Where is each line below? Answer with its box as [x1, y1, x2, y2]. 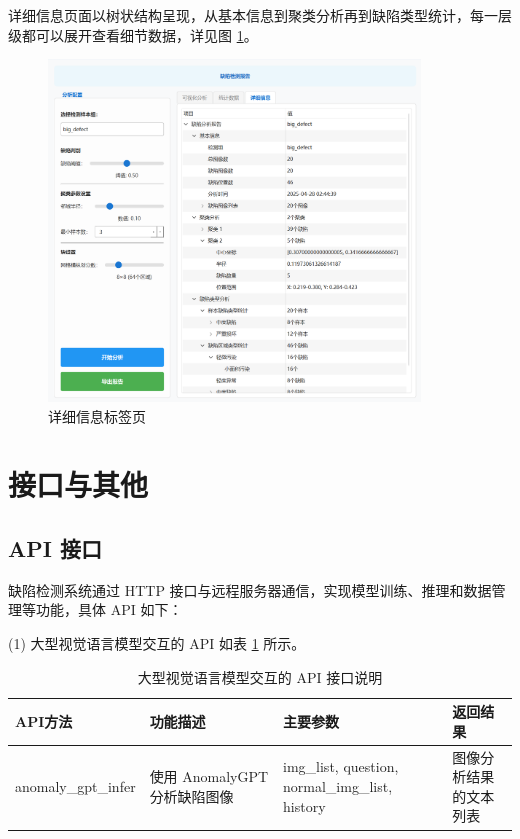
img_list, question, [283, 756, 399, 777]
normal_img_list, [283, 776, 393, 797]
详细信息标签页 [48, 405, 146, 426]
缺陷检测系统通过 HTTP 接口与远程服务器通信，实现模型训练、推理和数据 [8, 579, 492, 600]
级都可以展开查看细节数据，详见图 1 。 [8, 24, 258, 45]
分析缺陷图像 [149, 785, 234, 806]
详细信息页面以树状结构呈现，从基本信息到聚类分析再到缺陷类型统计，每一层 [8, 5, 512, 25]
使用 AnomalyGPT [149, 766, 269, 787]
